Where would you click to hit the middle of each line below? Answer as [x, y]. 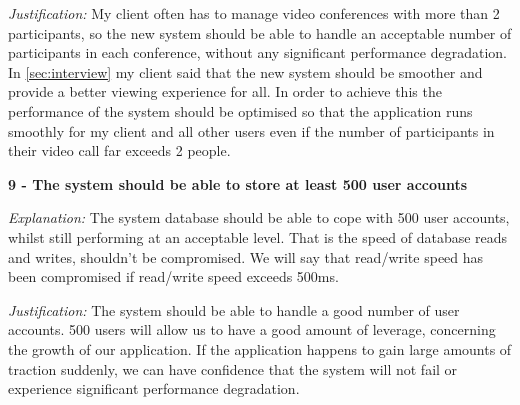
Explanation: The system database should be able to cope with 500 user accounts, [259, 217]
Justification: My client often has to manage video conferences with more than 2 [254, 13]
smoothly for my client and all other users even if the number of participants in [251, 130]
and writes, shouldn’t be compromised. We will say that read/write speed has [246, 256]
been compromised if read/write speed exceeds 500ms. [173, 276]
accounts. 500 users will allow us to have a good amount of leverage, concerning [252, 329]
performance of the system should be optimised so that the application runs [240, 110]
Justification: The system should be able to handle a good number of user [234, 309]
